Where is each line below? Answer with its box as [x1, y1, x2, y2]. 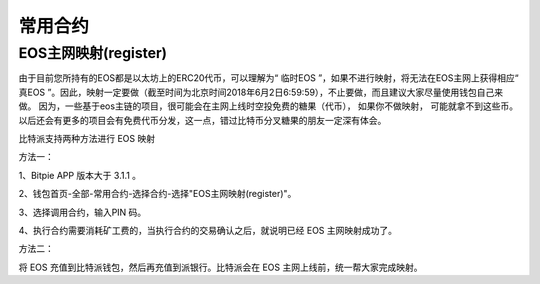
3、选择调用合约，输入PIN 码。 [18, 206, 147, 218]
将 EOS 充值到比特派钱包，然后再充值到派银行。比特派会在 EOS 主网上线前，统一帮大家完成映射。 [18, 261, 423, 273]
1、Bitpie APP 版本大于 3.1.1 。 [18, 169, 142, 181]
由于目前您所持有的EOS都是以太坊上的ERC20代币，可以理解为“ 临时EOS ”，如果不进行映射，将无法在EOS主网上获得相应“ [18, 72, 519, 84]
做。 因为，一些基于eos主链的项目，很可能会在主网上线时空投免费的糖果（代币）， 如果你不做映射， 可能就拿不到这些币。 [18, 100, 519, 112]
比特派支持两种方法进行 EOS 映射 [18, 132, 155, 144]
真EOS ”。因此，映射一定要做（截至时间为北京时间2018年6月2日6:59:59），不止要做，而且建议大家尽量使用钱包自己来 [18, 86, 504, 98]
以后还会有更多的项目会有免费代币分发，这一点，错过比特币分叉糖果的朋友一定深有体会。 [18, 114, 387, 126]
